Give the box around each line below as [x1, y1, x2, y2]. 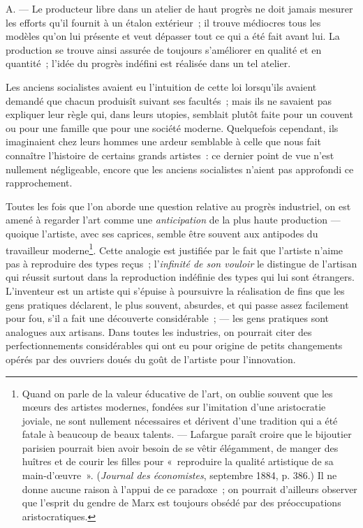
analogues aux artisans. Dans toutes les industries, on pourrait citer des [6, 324, 312, 339]
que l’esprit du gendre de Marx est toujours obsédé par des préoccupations [22, 495, 341, 510]
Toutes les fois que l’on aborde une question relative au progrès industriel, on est [6, 198, 351, 213]
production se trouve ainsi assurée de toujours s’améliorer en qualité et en [6, 42, 322, 57]
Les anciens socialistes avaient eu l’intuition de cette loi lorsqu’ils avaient [6, 79, 317, 94]
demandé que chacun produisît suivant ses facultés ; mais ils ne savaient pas [6, 93, 332, 108]
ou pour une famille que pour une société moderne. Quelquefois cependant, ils [6, 120, 339, 135]
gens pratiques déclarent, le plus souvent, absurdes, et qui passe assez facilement [6, 297, 349, 311]
